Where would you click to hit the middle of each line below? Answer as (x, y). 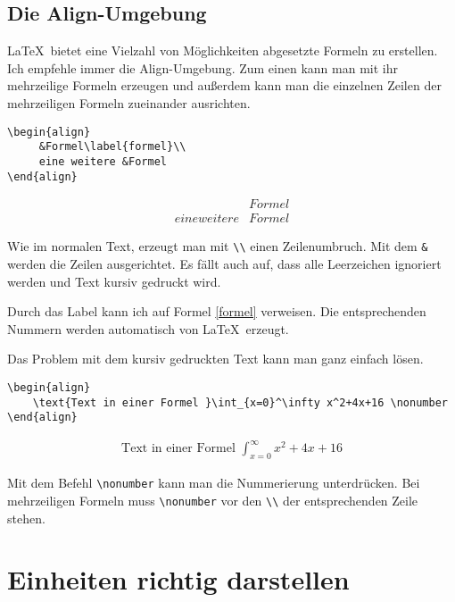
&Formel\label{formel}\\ (112, 147)
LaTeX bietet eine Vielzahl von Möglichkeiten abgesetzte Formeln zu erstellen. (223, 50)
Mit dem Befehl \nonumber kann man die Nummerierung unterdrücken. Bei (214, 483)
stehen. (26, 518)
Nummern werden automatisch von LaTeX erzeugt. (148, 328)
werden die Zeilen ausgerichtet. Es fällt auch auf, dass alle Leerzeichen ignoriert (224, 263)
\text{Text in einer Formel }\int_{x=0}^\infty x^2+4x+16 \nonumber (240, 402)
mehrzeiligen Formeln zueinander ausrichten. (129, 102)
